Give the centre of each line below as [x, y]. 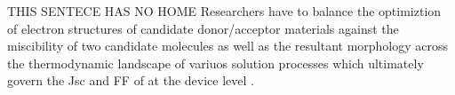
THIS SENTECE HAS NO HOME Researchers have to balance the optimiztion [224, 11]
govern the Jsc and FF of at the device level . [131, 80]
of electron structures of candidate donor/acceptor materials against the [203, 28]
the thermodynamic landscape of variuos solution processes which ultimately [216, 63]
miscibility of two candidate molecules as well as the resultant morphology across [228, 46]
